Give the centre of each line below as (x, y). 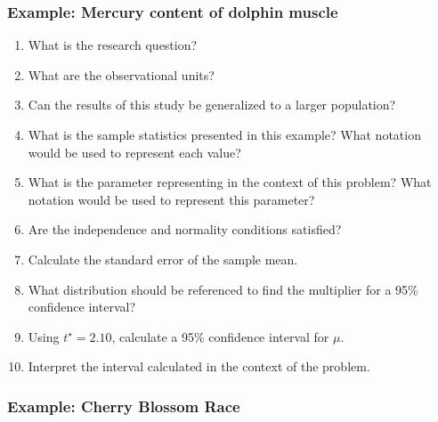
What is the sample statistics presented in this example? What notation (224, 134)
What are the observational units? (121, 74)
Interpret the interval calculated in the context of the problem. (199, 366)
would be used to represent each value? (134, 152)
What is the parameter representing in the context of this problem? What (230, 182)
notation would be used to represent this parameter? (171, 199)
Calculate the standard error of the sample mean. (163, 259)
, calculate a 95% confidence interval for (220, 336)
